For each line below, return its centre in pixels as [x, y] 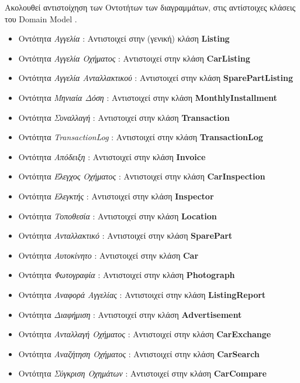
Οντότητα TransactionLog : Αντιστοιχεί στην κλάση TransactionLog [141, 137]
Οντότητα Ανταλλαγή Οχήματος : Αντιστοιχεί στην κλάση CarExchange [145, 334]
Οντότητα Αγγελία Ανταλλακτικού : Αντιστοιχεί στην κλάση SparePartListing [156, 78]
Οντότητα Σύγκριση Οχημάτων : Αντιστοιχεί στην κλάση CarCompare [142, 373]
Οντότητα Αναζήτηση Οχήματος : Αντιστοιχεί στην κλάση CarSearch [139, 353]
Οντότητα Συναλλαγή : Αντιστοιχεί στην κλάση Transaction [124, 117]
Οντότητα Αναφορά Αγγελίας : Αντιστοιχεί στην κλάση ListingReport [142, 294]
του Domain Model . [41, 18]
